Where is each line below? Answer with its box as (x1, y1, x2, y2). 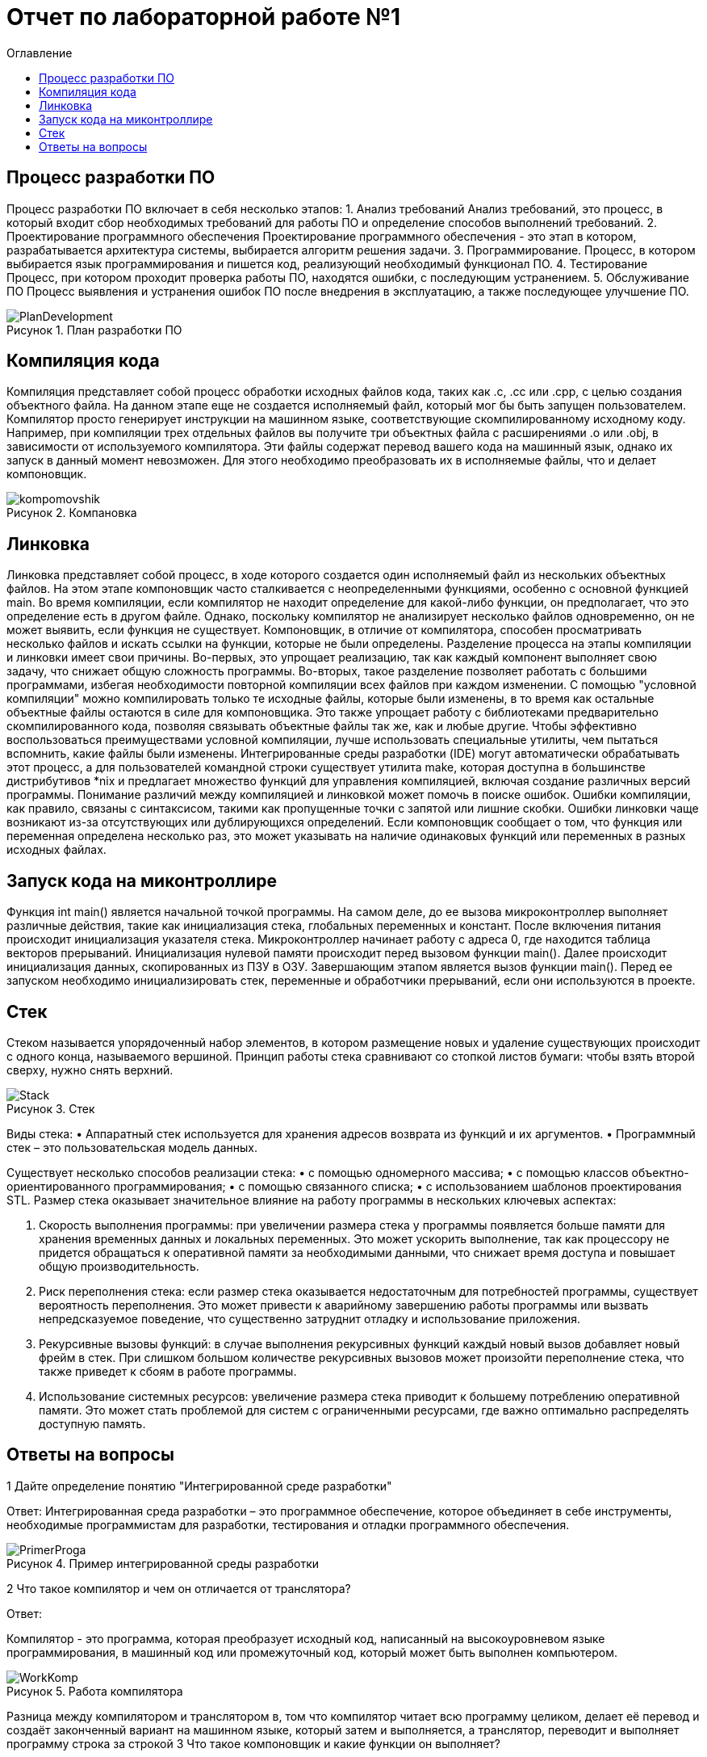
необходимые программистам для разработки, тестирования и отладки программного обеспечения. (6, 1517, 570, 1532)
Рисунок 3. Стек (6, 1101, 95, 1116)
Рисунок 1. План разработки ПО (6, 322, 182, 337)
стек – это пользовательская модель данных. (6, 1140, 258, 1154)
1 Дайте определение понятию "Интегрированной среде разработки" (6, 1478, 392, 1493)
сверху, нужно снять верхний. (6, 1062, 174, 1077)
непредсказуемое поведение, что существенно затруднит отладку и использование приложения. (39, 1311, 581, 1326)
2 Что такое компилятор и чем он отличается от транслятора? (6, 1581, 351, 1595)
